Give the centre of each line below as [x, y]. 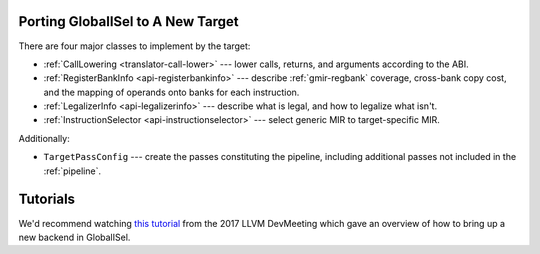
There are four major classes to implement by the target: [134, 46]
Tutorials [46, 199]
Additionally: [44, 138]
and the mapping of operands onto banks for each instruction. [171, 92]
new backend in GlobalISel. [74, 237]
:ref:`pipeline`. [72, 171]
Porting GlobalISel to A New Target [128, 21]
